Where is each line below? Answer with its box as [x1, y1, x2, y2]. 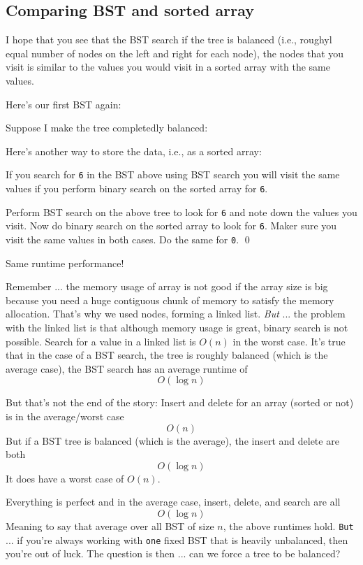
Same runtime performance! [6, 255, 124, 270]
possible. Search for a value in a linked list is [6, 334, 196, 348]
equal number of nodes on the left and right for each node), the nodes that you [6, 45, 344, 60]
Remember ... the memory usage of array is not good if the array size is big [6, 279, 328, 294]
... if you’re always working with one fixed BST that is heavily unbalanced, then [6, 532, 348, 547]
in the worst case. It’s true [232, 334, 346, 348]
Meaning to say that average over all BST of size [6, 518, 214, 533]
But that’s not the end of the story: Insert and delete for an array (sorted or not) [6, 395, 354, 410]
